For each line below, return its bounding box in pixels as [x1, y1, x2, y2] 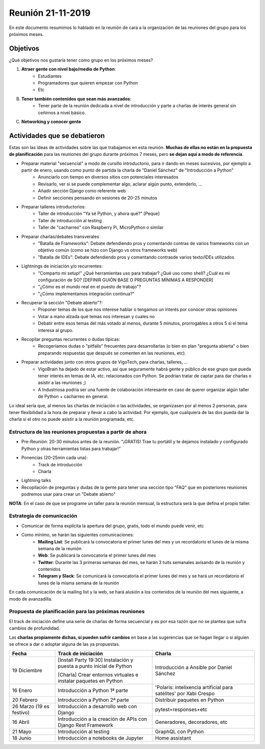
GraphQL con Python [155, 728, 204, 735]
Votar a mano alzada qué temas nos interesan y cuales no [38, 313, 155, 319]
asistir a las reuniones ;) [38, 380, 86, 386]
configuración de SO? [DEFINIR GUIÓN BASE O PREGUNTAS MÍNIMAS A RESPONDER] [38, 277, 213, 283]
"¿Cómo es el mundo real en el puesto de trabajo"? [38, 284, 141, 290]
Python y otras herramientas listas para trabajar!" [21, 446, 121, 451]
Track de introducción [38, 461, 83, 467]
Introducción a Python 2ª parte [57, 696, 130, 703]
